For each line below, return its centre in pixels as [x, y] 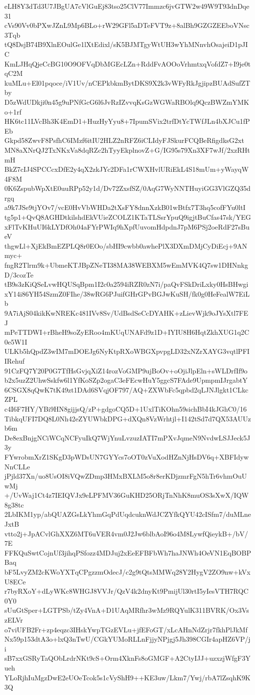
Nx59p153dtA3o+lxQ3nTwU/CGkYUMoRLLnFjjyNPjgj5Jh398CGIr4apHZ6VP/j [127, 639]
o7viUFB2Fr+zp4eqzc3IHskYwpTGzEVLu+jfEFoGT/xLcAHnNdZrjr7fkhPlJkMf [126, 629]
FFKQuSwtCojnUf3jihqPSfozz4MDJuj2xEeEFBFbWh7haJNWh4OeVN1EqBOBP [128, 552]
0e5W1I [16, 341]
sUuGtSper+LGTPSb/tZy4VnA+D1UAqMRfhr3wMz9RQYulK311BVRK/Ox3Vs [127, 610]
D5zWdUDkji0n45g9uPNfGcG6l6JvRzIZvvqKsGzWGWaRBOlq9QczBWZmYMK [127, 102]
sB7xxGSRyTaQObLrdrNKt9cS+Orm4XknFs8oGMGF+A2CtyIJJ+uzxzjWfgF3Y [127, 658]
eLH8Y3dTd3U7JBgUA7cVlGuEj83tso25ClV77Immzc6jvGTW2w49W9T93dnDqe [127, 6]
